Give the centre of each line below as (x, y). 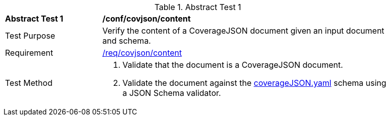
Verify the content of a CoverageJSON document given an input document (243, 31)
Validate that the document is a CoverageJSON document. (233, 65)
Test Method (29, 83)
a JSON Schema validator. (172, 93)
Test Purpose (30, 36)
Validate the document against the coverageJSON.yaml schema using (254, 83)
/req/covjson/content (142, 53)
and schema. (127, 41)
